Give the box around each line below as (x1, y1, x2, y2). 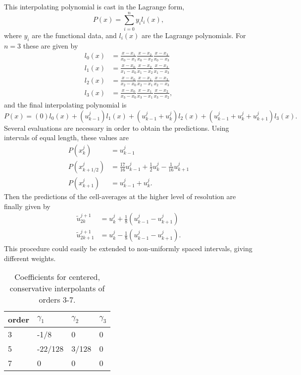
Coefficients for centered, (14, 271, 100, 283)
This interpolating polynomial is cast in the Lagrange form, (4, 1, 185, 11)
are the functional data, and (32, 30, 117, 40)
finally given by (4, 201, 50, 211)
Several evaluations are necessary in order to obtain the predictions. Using (4, 122, 229, 133)
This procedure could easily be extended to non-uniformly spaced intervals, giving (4, 243, 252, 254)
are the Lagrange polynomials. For (141, 30, 246, 40)
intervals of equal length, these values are (4, 132, 129, 143)
